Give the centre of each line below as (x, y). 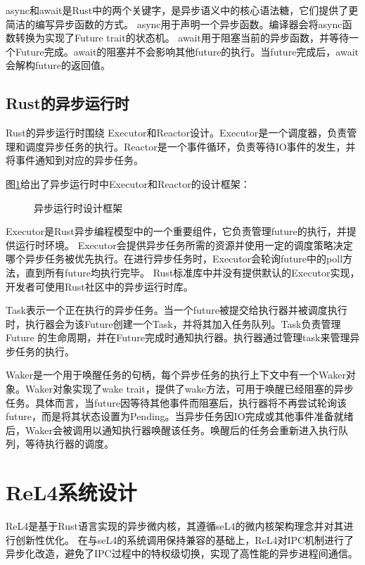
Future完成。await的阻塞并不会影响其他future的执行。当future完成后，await (187, 51)
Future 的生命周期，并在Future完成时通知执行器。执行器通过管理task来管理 (178, 337)
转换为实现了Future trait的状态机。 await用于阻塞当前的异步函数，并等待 (182, 38)
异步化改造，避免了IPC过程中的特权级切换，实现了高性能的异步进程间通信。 (182, 553)
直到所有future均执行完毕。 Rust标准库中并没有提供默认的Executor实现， (192, 272)
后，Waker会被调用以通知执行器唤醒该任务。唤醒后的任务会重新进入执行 (172, 430)
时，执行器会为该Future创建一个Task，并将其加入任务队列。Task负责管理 (173, 323)
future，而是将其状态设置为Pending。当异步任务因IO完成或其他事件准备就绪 (180, 416)
